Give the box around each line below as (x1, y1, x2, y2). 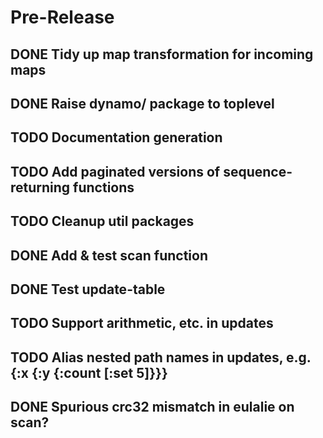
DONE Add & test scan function (10, 247, 208, 264)
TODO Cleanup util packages (10, 213, 195, 230)
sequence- (223, 163, 293, 180)
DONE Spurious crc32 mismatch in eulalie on (10, 399, 295, 416)
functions (73, 179, 135, 196)
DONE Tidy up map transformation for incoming (10, 46, 314, 63)
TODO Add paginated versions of (10, 163, 221, 180)
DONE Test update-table (10, 281, 166, 298)
